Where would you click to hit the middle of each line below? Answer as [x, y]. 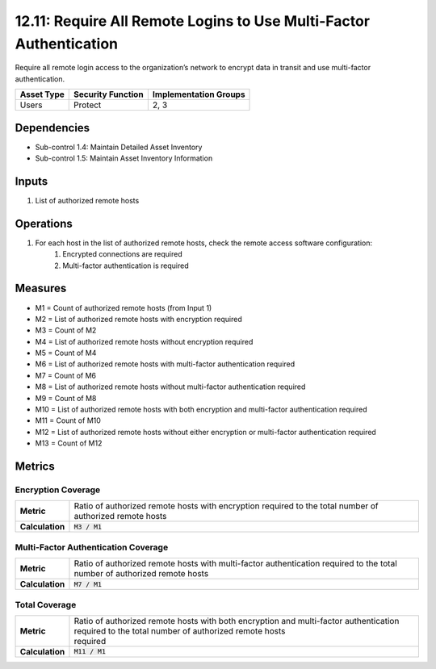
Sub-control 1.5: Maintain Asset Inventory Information [124, 158]
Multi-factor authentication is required [126, 266]
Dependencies [52, 128]
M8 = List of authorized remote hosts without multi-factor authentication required [170, 387]
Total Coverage [46, 604]
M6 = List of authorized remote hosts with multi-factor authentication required [165, 364]
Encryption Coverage [58, 490]
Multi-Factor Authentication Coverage [92, 547]
